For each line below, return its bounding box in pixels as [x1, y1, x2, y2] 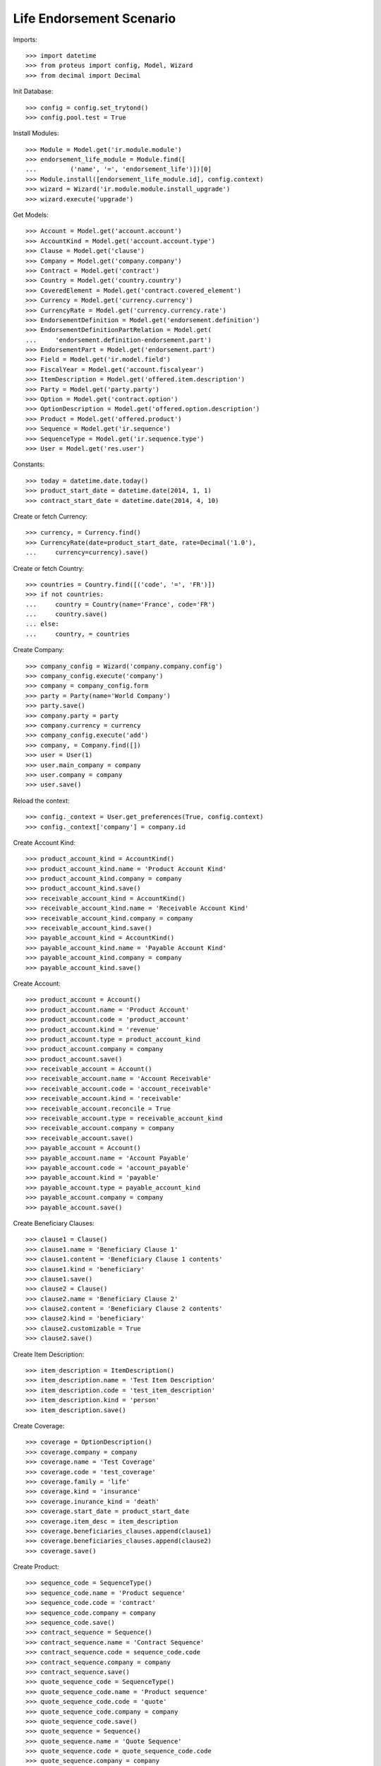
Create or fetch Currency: [13, 512, 88, 521]
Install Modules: [13, 129, 59, 138]
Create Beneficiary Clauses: [13, 1219, 95, 1227]
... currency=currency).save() [25, 548, 149, 557]
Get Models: [13, 211, 49, 219]
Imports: [13, 35, 38, 44]
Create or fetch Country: [13, 564, 85, 572]
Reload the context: [13, 796, 70, 805]
